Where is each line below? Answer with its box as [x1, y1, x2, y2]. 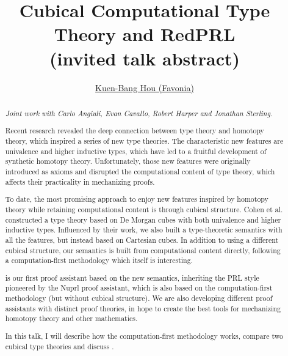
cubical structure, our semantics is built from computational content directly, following [5, 245, 281, 255]
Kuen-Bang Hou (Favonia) [95, 81, 194, 94]
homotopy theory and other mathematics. [5, 313, 138, 324]
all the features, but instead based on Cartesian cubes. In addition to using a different [5, 234, 279, 245]
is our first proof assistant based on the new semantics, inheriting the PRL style [5, 272, 259, 283]
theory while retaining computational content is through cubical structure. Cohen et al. [5, 204, 283, 214]
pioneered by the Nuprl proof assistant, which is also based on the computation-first [5, 283, 273, 293]
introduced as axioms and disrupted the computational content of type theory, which [5, 166, 275, 177]
